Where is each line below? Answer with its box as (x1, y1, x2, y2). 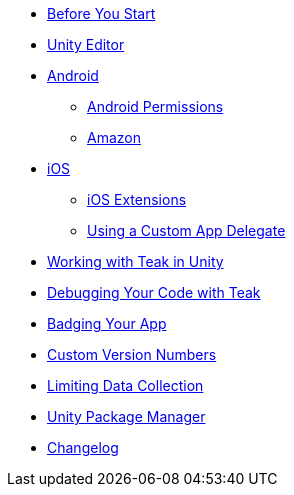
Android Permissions (87, 98, 224, 115)
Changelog (47, 439, 119, 456)
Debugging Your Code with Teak (47, 284, 261, 301)
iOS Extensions (87, 191, 187, 208)
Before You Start (47, 5, 156, 22)
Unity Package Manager (47, 408, 206, 425)
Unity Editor (47, 36, 125, 53)
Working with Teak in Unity (47, 253, 224, 270)
